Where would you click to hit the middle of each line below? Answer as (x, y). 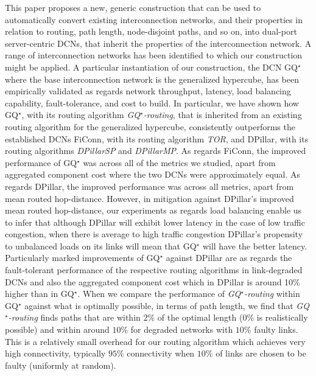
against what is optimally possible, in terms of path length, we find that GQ (167, 305)
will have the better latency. (255, 245)
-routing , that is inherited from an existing (223, 115)
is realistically (282, 317)
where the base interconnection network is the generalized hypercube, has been (152, 79)
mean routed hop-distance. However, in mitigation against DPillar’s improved (149, 198)
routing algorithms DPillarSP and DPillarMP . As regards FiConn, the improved (156, 151)
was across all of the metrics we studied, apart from (179, 162)
